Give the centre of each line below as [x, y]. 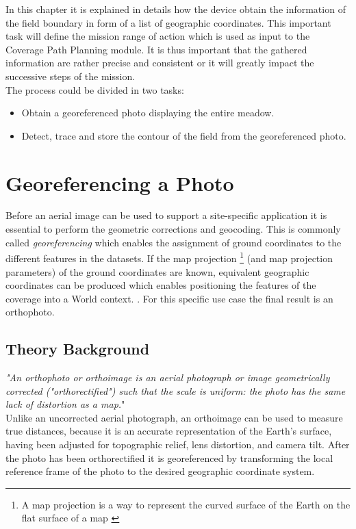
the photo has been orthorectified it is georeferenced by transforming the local [169, 457]
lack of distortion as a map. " [65, 404]
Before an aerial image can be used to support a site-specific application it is [166, 215]
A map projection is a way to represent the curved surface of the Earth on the [186, 504]
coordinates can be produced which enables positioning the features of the [161, 285]
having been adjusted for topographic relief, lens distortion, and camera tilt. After [178, 444]
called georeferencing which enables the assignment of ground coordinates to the [174, 242]
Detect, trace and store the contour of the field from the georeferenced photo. [184, 135]
